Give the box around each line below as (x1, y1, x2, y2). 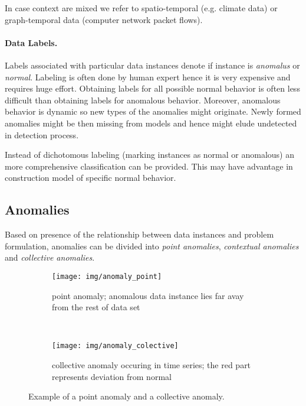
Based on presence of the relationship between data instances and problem (5, 228, 274, 241)
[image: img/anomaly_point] (52, 272, 162, 281)
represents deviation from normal (52, 370, 172, 382)
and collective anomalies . (5, 251, 95, 264)
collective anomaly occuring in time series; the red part (52, 359, 251, 371)
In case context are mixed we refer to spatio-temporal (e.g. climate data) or (5, 2, 278, 14)
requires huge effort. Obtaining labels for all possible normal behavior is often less (5, 82, 300, 95)
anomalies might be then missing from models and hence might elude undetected (5, 116, 297, 129)
